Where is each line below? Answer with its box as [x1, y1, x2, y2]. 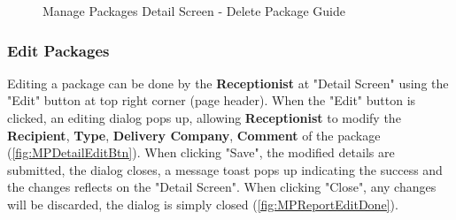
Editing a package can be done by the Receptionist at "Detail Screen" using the [7, 73, 449, 92]
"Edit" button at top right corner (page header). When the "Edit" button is [7, 91, 416, 110]
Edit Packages [7, 39, 110, 61]
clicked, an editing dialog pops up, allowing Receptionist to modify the [7, 109, 401, 126]
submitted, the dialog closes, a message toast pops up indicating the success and [7, 160, 443, 178]
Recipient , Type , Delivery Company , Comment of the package [7, 125, 381, 144]
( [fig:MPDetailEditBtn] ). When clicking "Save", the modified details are [7, 143, 395, 162]
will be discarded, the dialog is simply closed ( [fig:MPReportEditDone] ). [7, 194, 398, 213]
